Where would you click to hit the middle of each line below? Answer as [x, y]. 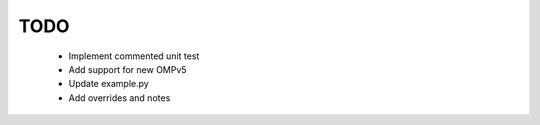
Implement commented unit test [134, 56]
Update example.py [108, 84]
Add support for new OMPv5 [127, 69]
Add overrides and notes [119, 97]
